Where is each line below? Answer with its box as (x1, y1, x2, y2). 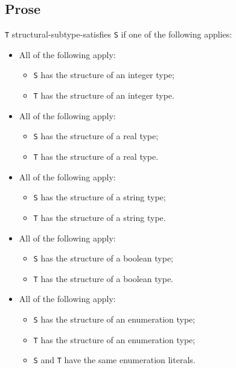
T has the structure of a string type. (33, 211, 166, 223)
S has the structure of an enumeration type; (33, 313, 196, 326)
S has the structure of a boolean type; (33, 252, 174, 264)
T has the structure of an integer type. (33, 89, 174, 102)
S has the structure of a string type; (33, 191, 166, 203)
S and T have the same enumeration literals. (33, 353, 196, 366)
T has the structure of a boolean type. (33, 272, 174, 284)
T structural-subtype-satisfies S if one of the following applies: (5, 28, 232, 41)
